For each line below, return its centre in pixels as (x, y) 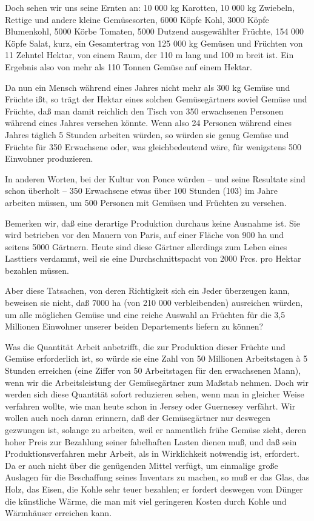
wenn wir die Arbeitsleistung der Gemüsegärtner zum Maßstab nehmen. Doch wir (157, 382)
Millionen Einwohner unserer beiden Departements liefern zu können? (134, 326)
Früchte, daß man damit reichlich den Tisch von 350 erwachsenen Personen (144, 111)
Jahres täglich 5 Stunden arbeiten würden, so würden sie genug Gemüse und (147, 134)
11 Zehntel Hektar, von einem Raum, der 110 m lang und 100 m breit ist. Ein (149, 55)
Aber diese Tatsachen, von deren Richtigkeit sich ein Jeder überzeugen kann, (148, 290)
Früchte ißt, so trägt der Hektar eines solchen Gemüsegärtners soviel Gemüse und (156, 99)
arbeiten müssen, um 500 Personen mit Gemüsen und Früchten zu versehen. (146, 202)
